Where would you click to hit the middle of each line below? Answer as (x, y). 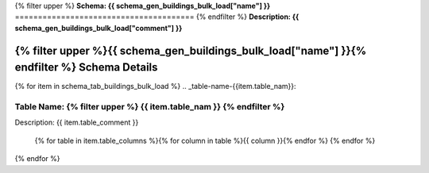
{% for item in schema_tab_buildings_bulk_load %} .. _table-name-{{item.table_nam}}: (156, 86)
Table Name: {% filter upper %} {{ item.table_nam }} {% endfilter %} (150, 107)
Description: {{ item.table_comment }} (77, 122)
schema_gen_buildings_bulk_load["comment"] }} (99, 28)
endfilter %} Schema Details (86, 67)
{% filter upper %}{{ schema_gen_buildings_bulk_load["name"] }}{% (191, 50)
